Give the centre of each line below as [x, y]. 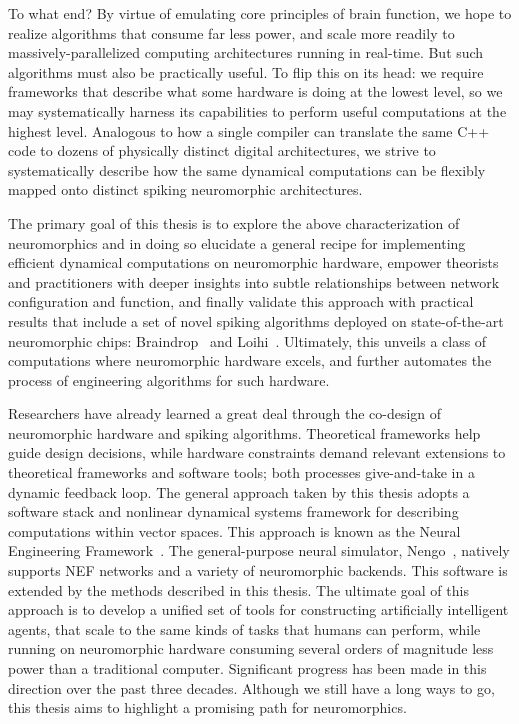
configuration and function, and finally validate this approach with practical [241, 301]
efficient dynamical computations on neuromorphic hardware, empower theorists [253, 262]
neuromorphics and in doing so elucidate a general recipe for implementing [237, 242]
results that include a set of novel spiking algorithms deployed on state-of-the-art [256, 320]
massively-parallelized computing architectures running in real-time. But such [246, 52]
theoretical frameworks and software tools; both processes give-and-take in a [241, 472]
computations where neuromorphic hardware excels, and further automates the [250, 360]
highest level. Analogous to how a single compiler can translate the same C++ [249, 130]
